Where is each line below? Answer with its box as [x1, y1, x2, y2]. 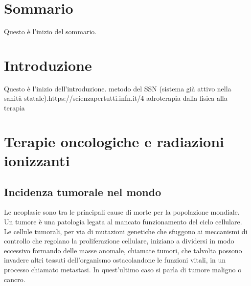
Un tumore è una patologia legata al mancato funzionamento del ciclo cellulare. [4, 216, 242, 226]
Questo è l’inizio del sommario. [4, 26, 97, 37]
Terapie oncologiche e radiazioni [4, 131, 224, 151]
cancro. [4, 274, 25, 284]
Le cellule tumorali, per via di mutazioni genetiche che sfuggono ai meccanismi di [4, 226, 248, 236]
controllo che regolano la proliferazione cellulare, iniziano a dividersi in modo [4, 236, 234, 246]
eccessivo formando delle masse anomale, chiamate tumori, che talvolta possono [4, 245, 242, 255]
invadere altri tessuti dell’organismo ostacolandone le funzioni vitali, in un [4, 255, 226, 265]
